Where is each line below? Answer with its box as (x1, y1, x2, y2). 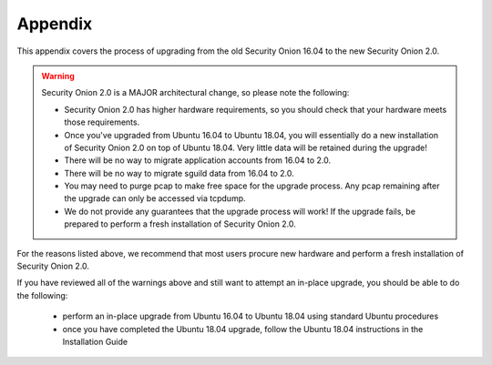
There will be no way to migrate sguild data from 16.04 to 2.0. (64, 167, 295, 178)
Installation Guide (62, 336, 128, 347)
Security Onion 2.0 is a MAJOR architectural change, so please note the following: (41, 87, 350, 98)
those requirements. (64, 117, 140, 127)
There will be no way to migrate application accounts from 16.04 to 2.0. (64, 155, 332, 166)
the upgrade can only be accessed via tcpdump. (64, 193, 246, 204)
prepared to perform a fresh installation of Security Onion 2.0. (64, 218, 296, 229)
